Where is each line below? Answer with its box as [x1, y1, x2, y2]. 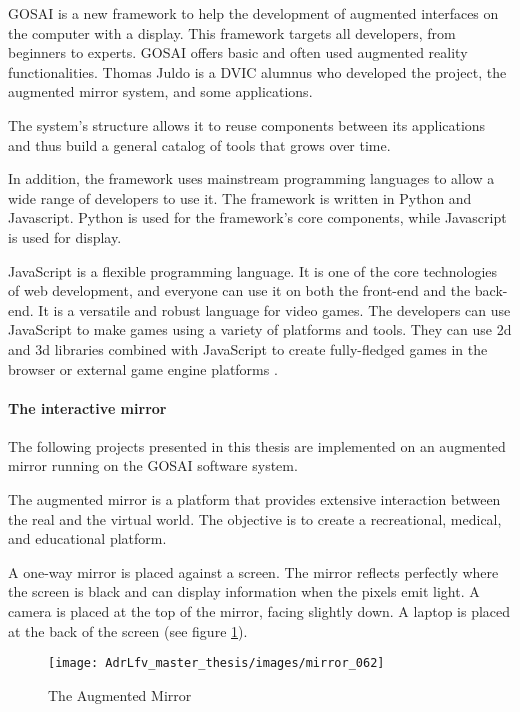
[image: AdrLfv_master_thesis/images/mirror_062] [48, 656, 385, 671]
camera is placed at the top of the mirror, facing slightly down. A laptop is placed [8, 601, 511, 622]
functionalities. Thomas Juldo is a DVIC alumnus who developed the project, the [8, 61, 507, 82]
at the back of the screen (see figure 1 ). [8, 620, 248, 641]
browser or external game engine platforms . [8, 358, 278, 379]
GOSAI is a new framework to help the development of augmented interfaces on [8, 3, 499, 23]
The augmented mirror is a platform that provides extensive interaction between [8, 489, 501, 510]
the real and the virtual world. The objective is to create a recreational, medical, [8, 508, 502, 529]
